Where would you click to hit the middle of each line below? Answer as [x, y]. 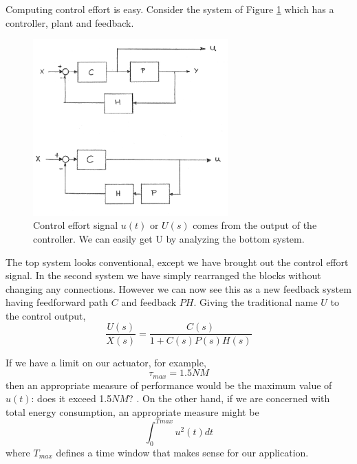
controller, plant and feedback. [70, 22]
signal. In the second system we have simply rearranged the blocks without [163, 275]
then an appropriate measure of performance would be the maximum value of [169, 385]
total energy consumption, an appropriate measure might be [132, 411]
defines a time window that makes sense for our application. [182, 452]
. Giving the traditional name [256, 302]
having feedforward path [57, 302]
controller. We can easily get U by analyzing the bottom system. [169, 238]
